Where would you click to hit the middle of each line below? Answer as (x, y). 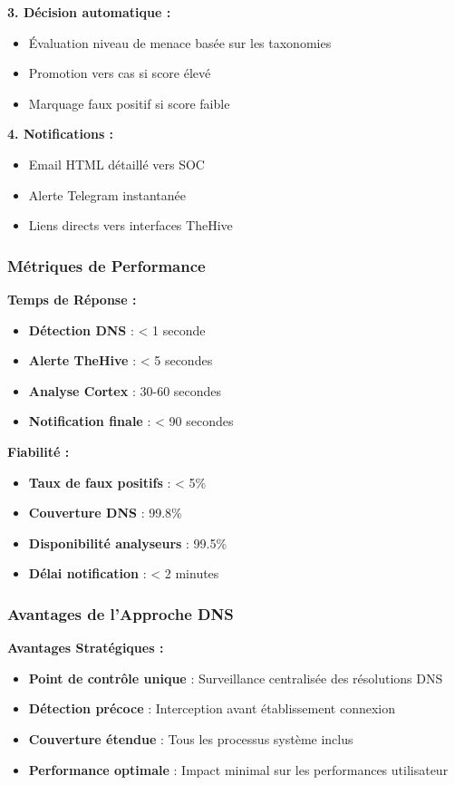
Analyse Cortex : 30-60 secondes (125, 390)
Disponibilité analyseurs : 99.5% (128, 543)
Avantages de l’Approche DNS (121, 613)
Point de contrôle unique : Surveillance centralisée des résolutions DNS (236, 678)
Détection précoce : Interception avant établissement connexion (212, 708)
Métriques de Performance (106, 265)
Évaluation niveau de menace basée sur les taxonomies (180, 42)
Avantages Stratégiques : (86, 648)
